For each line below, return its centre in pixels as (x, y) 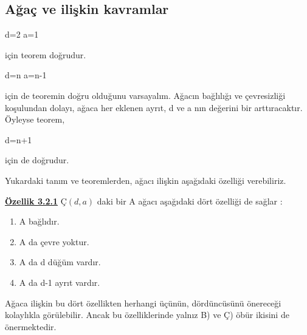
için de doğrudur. (37, 160)
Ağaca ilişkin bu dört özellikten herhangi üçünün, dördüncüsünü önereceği (143, 303)
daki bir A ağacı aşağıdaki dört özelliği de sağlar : (190, 201)
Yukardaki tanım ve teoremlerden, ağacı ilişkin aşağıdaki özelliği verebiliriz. (146, 180)
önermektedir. (31, 326)
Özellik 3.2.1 (31, 201)
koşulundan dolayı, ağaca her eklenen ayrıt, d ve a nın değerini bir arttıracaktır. (154, 107)
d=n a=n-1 (26, 75)
